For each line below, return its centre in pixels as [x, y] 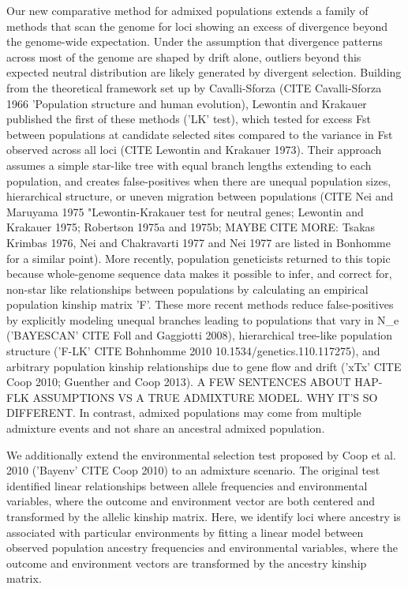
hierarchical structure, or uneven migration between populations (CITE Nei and [200, 196]
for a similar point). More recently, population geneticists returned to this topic [198, 258]
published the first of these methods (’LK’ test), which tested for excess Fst [189, 119]
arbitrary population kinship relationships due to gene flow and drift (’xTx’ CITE [204, 366]
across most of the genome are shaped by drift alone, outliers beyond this [184, 56]
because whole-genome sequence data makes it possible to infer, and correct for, [199, 274]
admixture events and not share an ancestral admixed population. [166, 428]
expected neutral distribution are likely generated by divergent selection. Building [204, 72]
